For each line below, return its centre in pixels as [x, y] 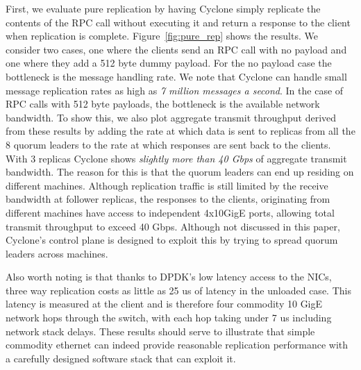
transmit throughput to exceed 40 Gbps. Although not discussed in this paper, [173, 226]
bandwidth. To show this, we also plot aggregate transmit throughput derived [171, 117]
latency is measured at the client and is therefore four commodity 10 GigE [164, 304]
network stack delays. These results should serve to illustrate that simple [160, 331]
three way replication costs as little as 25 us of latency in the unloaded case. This [178, 290]
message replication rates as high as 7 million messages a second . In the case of [175, 90]
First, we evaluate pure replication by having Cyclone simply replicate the [163, 8]
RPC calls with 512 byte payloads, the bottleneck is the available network [163, 104]
